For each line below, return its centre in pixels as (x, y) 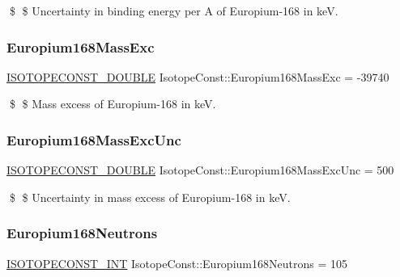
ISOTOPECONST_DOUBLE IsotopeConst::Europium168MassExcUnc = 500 (200, 170)
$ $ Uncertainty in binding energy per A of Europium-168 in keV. (174, 10)
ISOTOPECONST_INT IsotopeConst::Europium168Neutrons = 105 (177, 263)
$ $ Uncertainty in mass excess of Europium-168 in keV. (150, 197)
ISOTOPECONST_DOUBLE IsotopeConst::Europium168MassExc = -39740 (198, 76)
